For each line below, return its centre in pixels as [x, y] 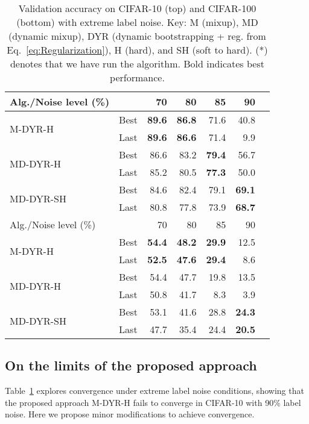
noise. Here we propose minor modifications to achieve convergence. [130, 414]
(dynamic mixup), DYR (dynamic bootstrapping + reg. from [137, 36]
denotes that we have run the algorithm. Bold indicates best [137, 64]
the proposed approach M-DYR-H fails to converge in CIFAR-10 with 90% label [153, 402]
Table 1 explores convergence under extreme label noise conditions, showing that [154, 391]
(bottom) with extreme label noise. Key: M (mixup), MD [137, 22]
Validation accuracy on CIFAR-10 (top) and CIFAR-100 [137, 8]
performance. [137, 77]
